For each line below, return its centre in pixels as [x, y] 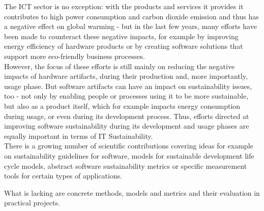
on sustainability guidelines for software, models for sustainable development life [129, 155]
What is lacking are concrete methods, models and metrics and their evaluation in [132, 192]
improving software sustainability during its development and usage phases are [127, 126]
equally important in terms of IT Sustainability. [79, 135]
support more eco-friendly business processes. [75, 56]
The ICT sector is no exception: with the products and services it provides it [124, 6]
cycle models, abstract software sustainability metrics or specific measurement [126, 165]
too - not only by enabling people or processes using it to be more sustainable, [126, 96]
